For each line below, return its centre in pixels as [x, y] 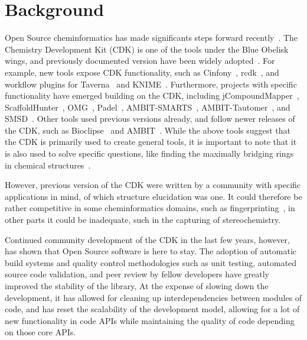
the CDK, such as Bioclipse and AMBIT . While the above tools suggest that [148, 130]
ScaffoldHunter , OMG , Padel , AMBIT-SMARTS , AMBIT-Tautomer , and [148, 107]
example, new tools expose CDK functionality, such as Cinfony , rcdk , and [142, 72]
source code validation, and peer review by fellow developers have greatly [137, 274]
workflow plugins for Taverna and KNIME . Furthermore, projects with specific [151, 84]
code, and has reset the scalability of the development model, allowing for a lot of [152, 309]
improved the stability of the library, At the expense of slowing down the [137, 286]
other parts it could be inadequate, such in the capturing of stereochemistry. [143, 220]
